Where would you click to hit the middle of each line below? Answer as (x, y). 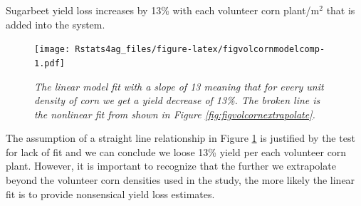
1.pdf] (49, 63)
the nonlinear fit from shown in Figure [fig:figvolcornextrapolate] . (175, 114)
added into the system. (56, 24)
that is (341, 10)
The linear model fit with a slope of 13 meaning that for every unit (179, 86)
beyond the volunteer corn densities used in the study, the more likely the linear (180, 180)
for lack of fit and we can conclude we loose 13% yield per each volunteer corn (176, 151)
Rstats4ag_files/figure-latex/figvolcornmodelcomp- (200, 50)
